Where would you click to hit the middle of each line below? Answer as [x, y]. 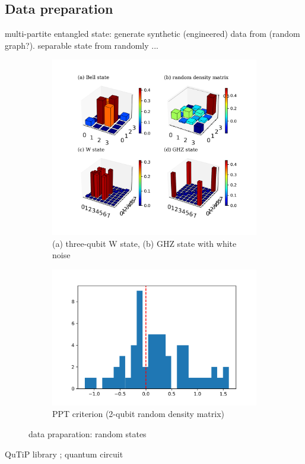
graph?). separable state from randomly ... [82, 45]
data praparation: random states [88, 434]
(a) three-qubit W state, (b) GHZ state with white [144, 243]
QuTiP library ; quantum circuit [64, 454]
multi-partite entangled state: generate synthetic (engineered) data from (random [152, 34]
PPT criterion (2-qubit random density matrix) [138, 414]
